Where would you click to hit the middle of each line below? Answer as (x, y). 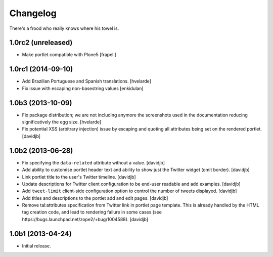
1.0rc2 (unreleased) (41, 43)
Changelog (33, 13)
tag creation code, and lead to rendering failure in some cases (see (92, 212)
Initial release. (36, 246)
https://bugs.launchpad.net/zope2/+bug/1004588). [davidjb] (85, 219)
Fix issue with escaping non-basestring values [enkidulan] (83, 88)
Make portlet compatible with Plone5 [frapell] (69, 55)
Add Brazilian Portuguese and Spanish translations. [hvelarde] (87, 81)
